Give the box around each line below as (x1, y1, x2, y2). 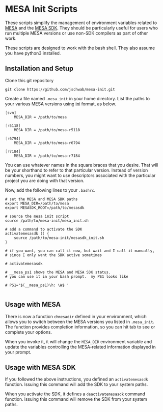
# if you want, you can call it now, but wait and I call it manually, (5, 248, 155, 253)
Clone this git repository (5, 77, 54, 83)
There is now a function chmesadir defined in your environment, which (5, 313, 147, 319)
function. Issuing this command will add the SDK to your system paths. (5, 382, 148, 387)
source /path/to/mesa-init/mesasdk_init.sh (14, 235, 105, 240)
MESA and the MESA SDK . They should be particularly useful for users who (5, 25, 158, 30)
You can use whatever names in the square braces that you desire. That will (5, 162, 159, 168)
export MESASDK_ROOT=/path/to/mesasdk (5, 205, 84, 210)
